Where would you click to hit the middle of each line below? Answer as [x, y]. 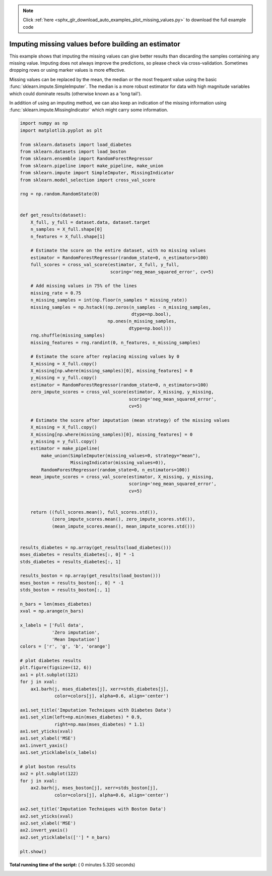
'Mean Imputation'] [76, 639]
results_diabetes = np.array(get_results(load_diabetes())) [96, 547]
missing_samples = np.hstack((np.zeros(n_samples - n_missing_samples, [121, 307]
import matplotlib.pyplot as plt [61, 130]
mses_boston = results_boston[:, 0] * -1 [72, 583]
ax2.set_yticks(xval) [47, 816]
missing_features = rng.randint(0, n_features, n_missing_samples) [116, 343]
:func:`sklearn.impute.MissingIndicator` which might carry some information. [89, 110]
